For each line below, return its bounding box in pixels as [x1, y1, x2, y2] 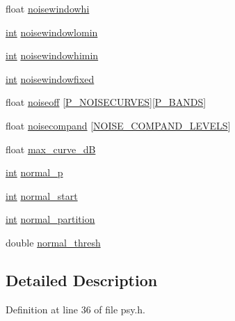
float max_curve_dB [6, 141, 96, 156]
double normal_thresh [6, 235, 101, 249]
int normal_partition [6, 212, 95, 226]
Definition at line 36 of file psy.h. [6, 302, 145, 316]
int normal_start [6, 188, 78, 203]
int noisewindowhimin [6, 48, 99, 63]
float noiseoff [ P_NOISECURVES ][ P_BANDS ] [6, 95, 206, 109]
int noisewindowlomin [6, 24, 98, 39]
